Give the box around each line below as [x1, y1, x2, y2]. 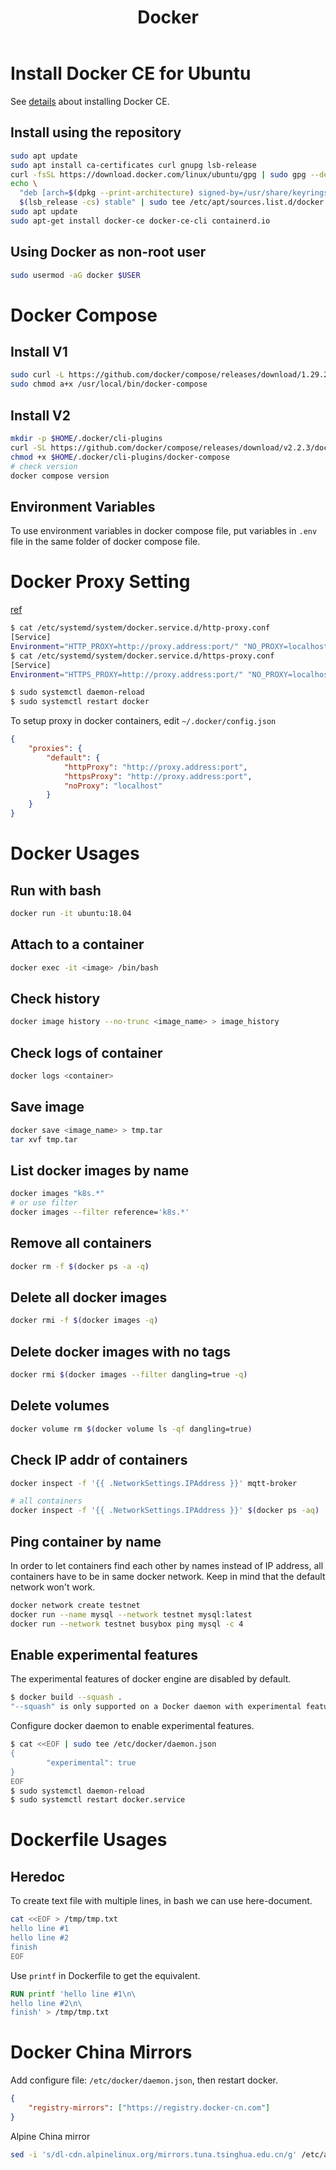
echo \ [10, 179, 38, 189]
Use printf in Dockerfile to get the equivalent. [10, 1969, 201, 1981]
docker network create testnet [10, 1600, 141, 1610]
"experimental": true [46, 1757, 137, 1768]
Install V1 [10, 344, 68, 361]
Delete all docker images [10, 1289, 168, 1306]
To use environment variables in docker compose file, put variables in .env [10, 525, 318, 537]
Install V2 [10, 407, 71, 424]
